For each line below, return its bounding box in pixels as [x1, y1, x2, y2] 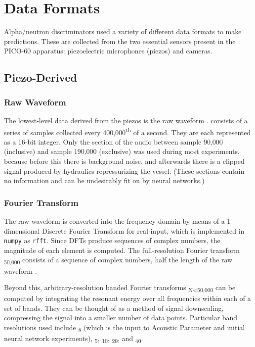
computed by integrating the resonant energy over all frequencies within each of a [4, 293, 251, 303]
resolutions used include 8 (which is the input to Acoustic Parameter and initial [4, 322, 245, 334]
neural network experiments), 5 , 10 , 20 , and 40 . [4, 333, 143, 345]
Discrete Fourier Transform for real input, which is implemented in [42, 225, 245, 236]
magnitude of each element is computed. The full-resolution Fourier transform [4, 245, 240, 255]
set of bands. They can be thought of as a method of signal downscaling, [4, 302, 224, 313]
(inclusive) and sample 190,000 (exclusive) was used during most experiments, [4, 146, 240, 156]
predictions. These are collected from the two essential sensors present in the [4, 36, 236, 46]
